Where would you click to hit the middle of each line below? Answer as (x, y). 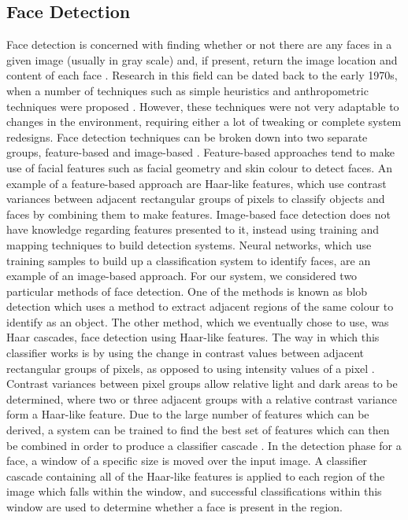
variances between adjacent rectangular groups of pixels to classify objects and (196, 199)
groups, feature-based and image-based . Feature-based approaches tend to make (201, 152)
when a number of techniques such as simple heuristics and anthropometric (187, 90)
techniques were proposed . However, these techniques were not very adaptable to (203, 106)
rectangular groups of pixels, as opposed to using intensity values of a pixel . (191, 368)
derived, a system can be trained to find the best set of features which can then (198, 430)
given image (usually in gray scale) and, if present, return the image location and (202, 59)
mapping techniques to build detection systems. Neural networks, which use (189, 244)
